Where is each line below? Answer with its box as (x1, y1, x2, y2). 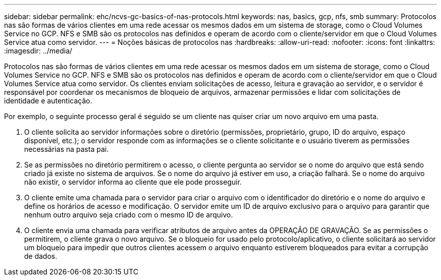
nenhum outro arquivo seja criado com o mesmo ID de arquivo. (24, 210, 233, 219)
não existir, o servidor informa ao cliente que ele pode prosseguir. (24, 178, 242, 186)
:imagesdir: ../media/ (4, 46, 72, 55)
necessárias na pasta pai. (24, 145, 109, 153)
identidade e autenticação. (4, 96, 92, 105)
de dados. (24, 252, 57, 260)
